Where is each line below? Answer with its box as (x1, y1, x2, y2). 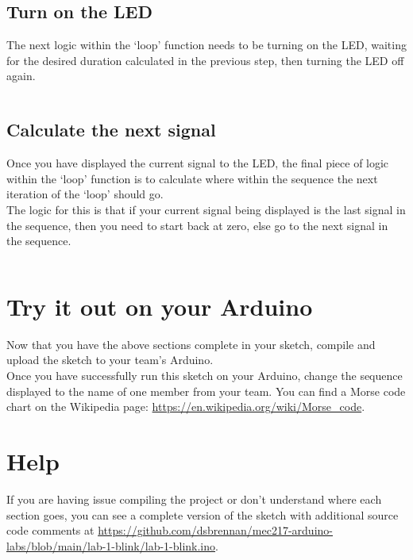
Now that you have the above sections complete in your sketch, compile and (6, 336, 376, 352)
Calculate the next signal (6, 117, 216, 142)
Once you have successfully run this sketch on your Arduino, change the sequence (6, 367, 403, 384)
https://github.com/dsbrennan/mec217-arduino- (98, 522, 333, 539)
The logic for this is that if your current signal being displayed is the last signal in (6, 201, 406, 217)
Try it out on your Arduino (6, 290, 313, 322)
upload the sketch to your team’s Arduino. (6, 351, 214, 368)
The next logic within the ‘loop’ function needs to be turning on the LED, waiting (6, 36, 407, 53)
